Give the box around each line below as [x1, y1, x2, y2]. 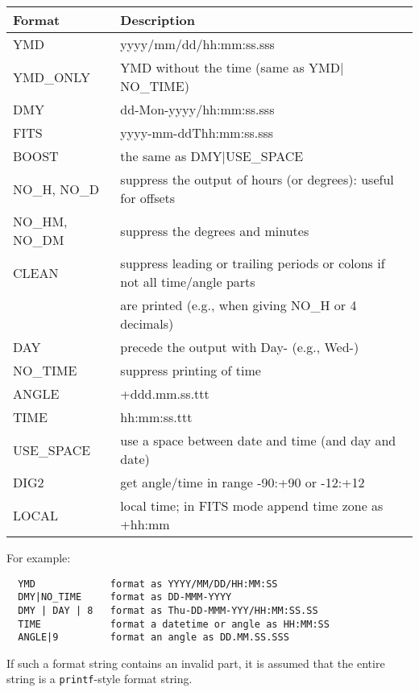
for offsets [120, 189, 176, 207]
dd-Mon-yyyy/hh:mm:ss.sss [120, 100, 275, 118]
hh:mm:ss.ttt [120, 408, 193, 426]
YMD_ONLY [13, 67, 91, 86]
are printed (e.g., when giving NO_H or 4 [120, 296, 357, 314]
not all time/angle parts [120, 272, 255, 291]
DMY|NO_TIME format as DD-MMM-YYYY [18, 591, 232, 603]
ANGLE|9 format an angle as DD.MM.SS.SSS [18, 632, 289, 644]
